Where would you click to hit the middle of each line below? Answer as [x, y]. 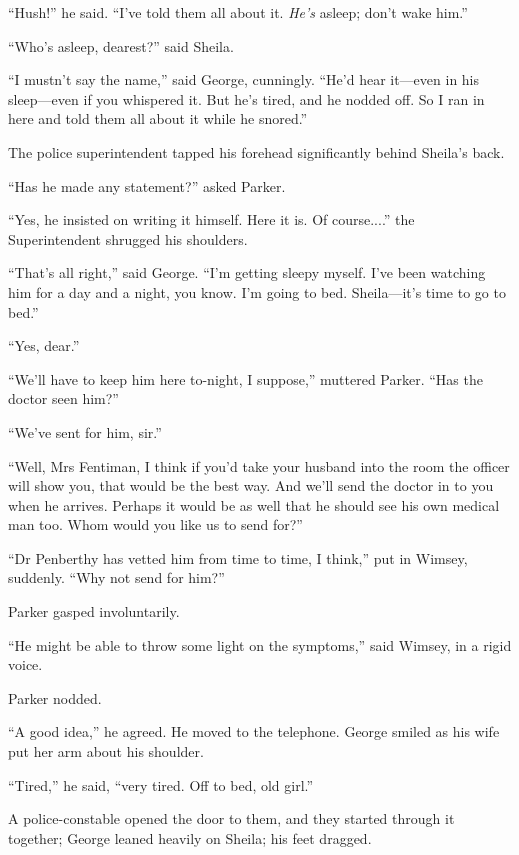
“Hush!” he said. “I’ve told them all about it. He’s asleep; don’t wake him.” [238, 12]
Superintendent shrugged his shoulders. [128, 238]
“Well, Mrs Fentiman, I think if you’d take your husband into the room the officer [259, 465]
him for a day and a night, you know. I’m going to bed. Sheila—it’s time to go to [257, 291]
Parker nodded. [55, 697]
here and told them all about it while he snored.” [158, 118]
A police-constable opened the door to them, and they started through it [231, 818]
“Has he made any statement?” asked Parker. [147, 185]
